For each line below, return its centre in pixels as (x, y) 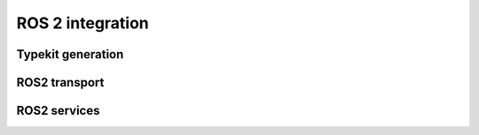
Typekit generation (70, 54)
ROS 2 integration (83, 23)
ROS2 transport (60, 82)
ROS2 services (58, 111)
